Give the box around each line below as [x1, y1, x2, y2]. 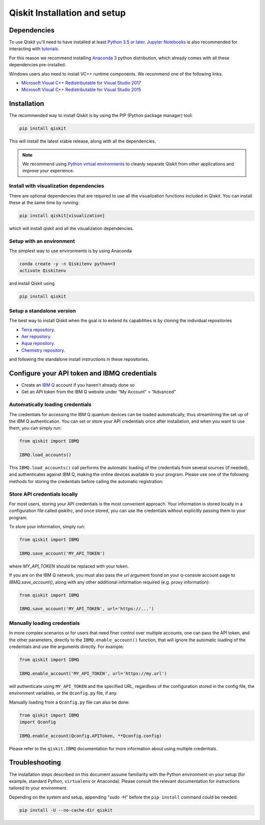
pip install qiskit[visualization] [19, 213, 105, 218]
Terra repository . [21, 327, 55, 333]
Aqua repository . [21, 341, 55, 346]
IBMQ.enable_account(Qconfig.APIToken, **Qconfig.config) [19, 733, 162, 739]
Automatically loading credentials [9, 401, 92, 408]
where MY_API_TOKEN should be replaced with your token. [9, 563, 129, 569]
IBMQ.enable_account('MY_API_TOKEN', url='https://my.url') [19, 671, 167, 676]
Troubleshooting [9, 758, 61, 767]
